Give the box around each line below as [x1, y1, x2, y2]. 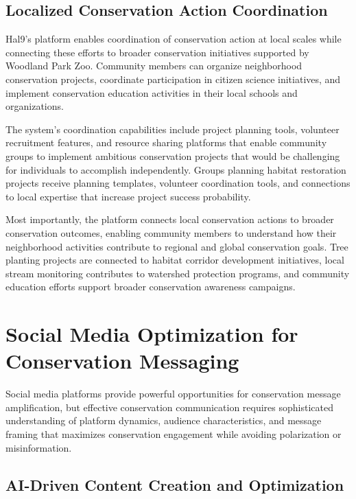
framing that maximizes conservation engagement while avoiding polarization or [5, 426, 342, 441]
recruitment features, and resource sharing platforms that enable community [5, 135, 327, 150]
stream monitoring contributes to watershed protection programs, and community [5, 266, 350, 280]
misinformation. [5, 440, 72, 454]
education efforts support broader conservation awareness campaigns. [5, 279, 296, 294]
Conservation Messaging [5, 347, 239, 375]
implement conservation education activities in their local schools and [5, 85, 298, 100]
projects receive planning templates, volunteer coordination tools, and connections [5, 176, 351, 190]
